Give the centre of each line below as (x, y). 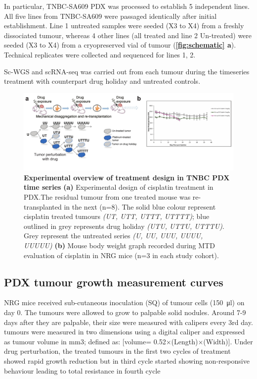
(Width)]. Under (228, 341)
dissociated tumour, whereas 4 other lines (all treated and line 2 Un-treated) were (128, 35)
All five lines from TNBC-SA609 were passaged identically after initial (110, 16)
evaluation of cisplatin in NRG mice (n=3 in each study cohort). (121, 255)
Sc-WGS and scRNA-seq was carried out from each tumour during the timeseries (127, 71)
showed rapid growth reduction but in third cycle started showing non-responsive (127, 360)
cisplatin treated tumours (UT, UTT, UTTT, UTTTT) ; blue (117, 216)
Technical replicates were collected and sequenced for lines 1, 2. (100, 54)
